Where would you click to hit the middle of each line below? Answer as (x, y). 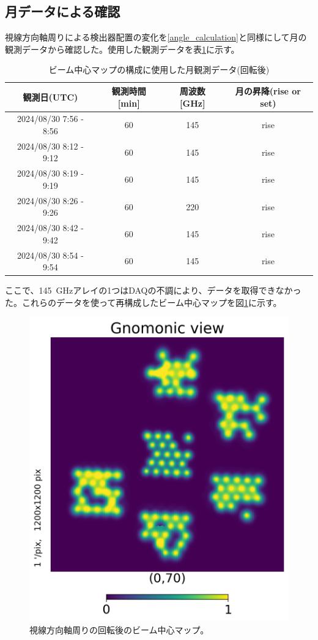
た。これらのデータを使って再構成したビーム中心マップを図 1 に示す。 (143, 302)
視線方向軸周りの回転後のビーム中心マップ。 (119, 629)
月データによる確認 (63, 11)
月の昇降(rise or (268, 90)
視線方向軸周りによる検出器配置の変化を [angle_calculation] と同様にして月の (156, 37)
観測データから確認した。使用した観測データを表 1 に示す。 (122, 49)
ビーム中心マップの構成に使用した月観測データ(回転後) (159, 70)
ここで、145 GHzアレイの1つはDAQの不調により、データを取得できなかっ (153, 290)
